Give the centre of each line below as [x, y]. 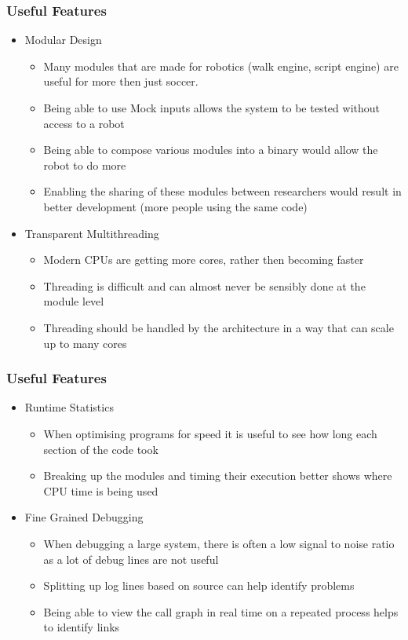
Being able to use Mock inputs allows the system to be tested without [211, 108]
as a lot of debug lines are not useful [131, 559]
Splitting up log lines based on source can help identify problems [199, 585]
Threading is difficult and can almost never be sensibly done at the [204, 285]
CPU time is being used [101, 490]
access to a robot [84, 123]
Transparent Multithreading [92, 233]
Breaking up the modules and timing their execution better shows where [218, 475]
